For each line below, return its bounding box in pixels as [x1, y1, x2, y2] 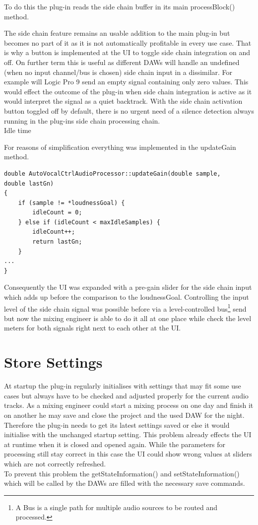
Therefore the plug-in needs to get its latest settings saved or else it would [4, 419, 230, 430]
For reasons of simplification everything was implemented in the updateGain [4, 141, 236, 152]
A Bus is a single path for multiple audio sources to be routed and [15, 502, 218, 512]
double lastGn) [4, 180, 54, 187]
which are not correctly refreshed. [4, 458, 106, 468]
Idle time [4, 125, 31, 135]
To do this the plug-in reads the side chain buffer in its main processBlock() [4, 1, 235, 11]
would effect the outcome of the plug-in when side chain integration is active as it [4, 86, 252, 96]
